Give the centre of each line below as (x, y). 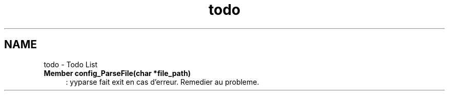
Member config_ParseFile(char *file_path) (117, 73)
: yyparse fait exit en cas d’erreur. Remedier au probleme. (162, 82)
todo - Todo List (71, 64)
